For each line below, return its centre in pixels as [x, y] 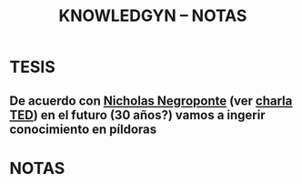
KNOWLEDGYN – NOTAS [153, 16]
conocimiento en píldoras [83, 129]
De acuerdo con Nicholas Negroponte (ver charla [151, 101]
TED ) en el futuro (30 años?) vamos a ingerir [137, 115]
